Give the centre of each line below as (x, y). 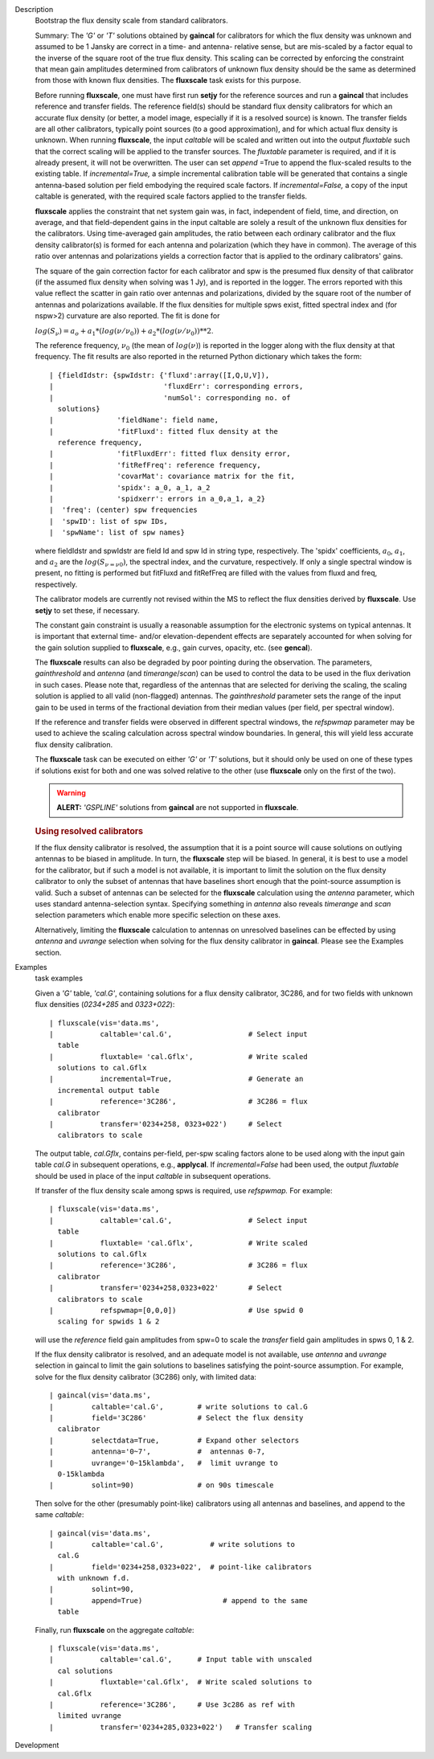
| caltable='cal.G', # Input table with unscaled (181, 1660)
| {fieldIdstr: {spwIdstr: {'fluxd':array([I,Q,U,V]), (160, 375)
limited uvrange (90, 1716)
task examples (59, 978)
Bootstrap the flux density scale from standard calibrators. (131, 21)
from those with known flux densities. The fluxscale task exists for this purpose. (168, 80)
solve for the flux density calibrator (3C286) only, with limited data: (146, 1377)
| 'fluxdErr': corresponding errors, (176, 387)
